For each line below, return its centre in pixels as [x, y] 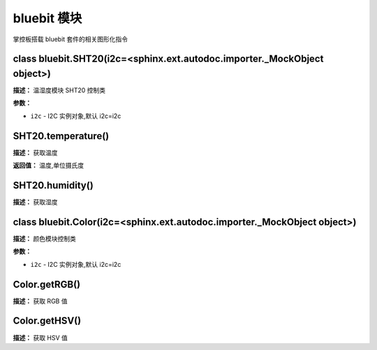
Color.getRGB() [47, 284]
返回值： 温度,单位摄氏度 [48, 166]
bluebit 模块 [47, 18]
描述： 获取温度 [35, 152]
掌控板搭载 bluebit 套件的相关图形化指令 [71, 39]
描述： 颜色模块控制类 [44, 238]
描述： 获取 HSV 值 [40, 337]
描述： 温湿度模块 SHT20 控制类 [59, 90]
